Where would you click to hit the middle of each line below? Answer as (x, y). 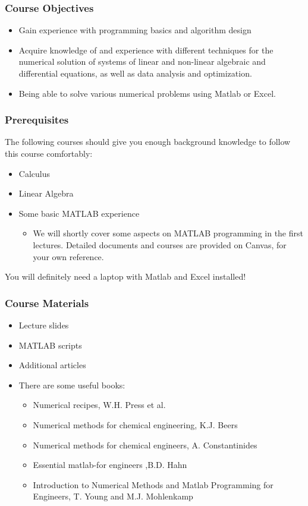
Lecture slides (44, 325)
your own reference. (68, 256)
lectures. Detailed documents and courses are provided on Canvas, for (160, 244)
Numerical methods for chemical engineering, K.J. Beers (135, 424)
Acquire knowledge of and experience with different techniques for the (146, 50)
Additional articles (52, 365)
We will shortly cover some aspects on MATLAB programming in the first (168, 233)
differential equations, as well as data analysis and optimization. (135, 73)
